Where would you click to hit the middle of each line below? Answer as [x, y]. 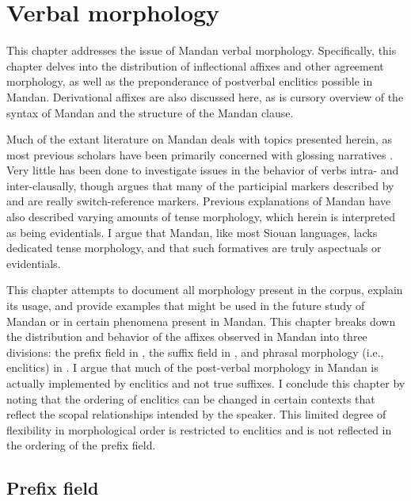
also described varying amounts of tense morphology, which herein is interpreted [201, 217]
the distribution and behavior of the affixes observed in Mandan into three [187, 337]
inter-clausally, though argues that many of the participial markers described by [200, 185]
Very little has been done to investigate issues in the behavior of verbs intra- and [203, 170]
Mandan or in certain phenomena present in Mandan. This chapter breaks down [201, 321]
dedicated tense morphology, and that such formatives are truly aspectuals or [194, 248]
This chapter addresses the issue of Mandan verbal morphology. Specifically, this [202, 50]
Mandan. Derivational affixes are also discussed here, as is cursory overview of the [205, 96]
